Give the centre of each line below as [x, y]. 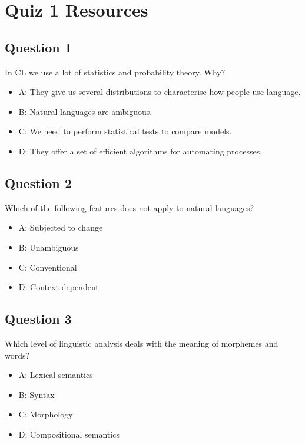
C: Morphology [46, 414]
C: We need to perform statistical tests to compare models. [125, 131]
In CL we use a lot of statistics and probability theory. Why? [115, 72]
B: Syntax [37, 394]
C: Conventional [48, 267]
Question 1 [38, 47]
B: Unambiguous [49, 247]
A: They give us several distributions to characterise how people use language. [160, 92]
